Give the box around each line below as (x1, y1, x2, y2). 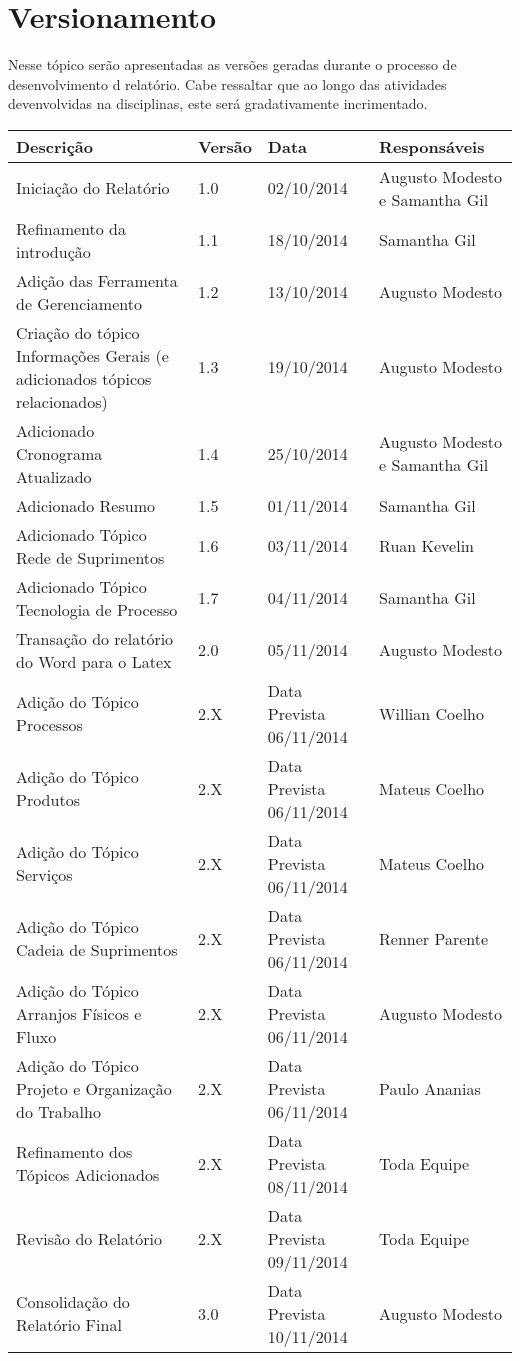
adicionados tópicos (16, 366, 152, 390)
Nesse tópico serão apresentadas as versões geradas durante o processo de (8, 54, 457, 75)
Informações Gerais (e (16, 343, 169, 367)
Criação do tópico (16, 320, 140, 344)
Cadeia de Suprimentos (16, 938, 178, 962)
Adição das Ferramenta (16, 268, 178, 292)
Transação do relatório (16, 626, 174, 650)
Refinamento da (16, 216, 127, 240)
